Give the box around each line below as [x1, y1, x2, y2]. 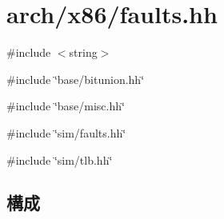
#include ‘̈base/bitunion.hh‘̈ [6, 70, 145, 87]
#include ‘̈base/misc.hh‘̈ [6, 98, 125, 114]
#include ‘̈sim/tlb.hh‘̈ [6, 151, 113, 168]
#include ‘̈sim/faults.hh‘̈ [6, 124, 126, 141]
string [69, 44, 98, 61]
